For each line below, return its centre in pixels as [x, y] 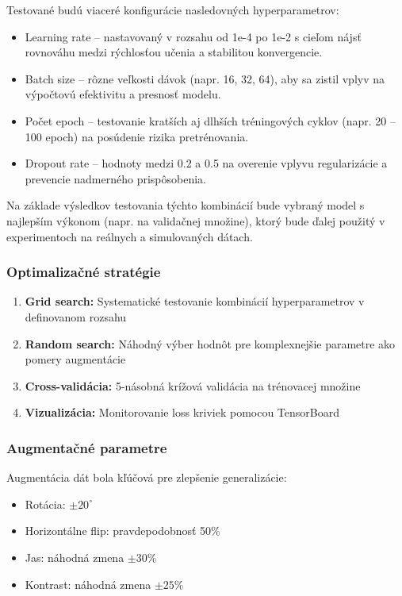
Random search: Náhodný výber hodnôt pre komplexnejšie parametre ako [210, 343]
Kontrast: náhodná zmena [88, 584]
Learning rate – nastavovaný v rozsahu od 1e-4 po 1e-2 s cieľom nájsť [193, 36]
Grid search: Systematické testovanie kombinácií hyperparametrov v [195, 301]
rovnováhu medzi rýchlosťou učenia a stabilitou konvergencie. [174, 52]
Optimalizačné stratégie [84, 272]
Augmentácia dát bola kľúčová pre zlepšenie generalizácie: [147, 477]
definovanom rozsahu [76, 316]
